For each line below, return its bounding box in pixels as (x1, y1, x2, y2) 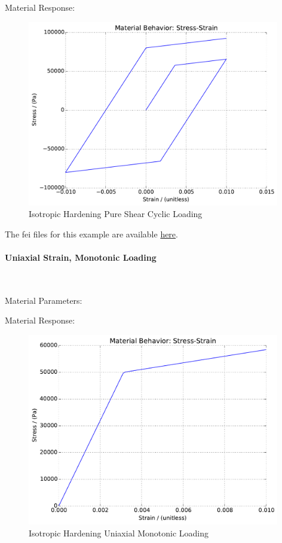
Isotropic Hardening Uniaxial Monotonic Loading (29, 526, 209, 539)
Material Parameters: (5, 294, 82, 306)
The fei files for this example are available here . (5, 227, 178, 240)
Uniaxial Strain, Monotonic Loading (5, 251, 157, 263)
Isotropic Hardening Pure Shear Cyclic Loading (29, 208, 203, 220)
